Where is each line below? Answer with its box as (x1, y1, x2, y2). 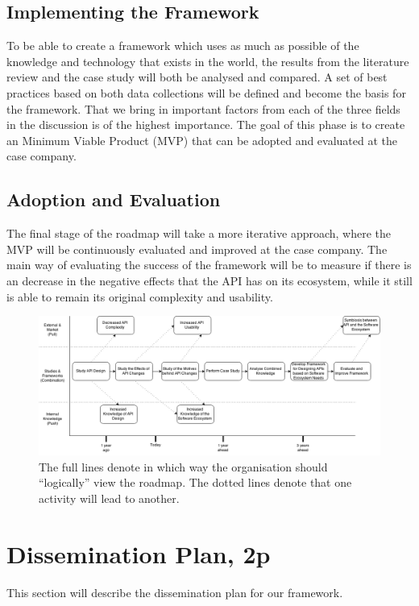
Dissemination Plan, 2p (6, 537, 271, 570)
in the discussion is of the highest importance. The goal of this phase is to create (6, 116, 405, 133)
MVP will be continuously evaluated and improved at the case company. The (6, 240, 388, 257)
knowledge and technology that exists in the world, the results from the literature (6, 52, 409, 69)
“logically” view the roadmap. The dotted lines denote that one (39, 474, 352, 491)
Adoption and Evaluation (6, 187, 221, 212)
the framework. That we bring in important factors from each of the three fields (6, 100, 400, 117)
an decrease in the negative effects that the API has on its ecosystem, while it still (6, 272, 413, 288)
